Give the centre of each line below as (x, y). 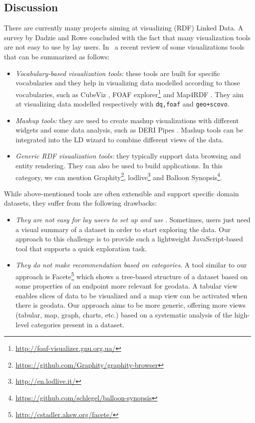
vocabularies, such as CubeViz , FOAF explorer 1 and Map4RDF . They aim (129, 93)
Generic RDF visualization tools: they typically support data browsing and (128, 156)
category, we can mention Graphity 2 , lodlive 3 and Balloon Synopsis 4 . (119, 176)
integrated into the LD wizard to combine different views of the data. (120, 139)
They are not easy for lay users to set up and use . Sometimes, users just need (133, 220)
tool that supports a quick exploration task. (81, 248)
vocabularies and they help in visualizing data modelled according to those (128, 83)
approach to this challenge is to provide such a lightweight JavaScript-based (129, 239)
